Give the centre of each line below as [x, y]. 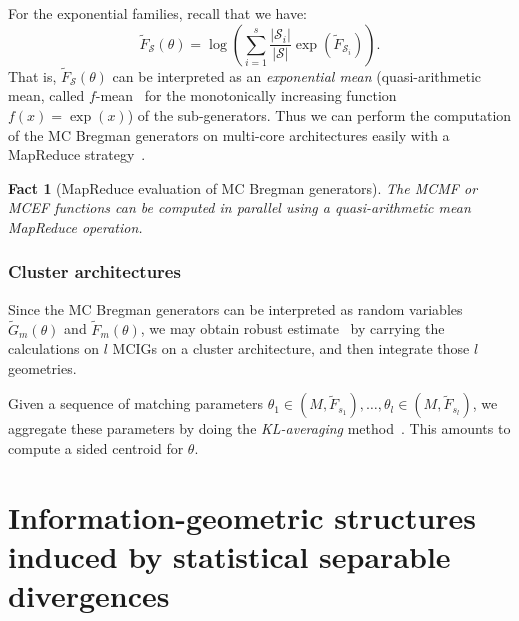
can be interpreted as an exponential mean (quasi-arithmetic [296, 75]
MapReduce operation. [75, 226]
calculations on [54, 348]
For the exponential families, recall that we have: [158, 13]
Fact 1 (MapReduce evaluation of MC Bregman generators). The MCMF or [243, 187]
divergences [89, 595]
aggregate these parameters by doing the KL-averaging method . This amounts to [259, 428]
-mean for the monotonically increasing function [246, 95]
